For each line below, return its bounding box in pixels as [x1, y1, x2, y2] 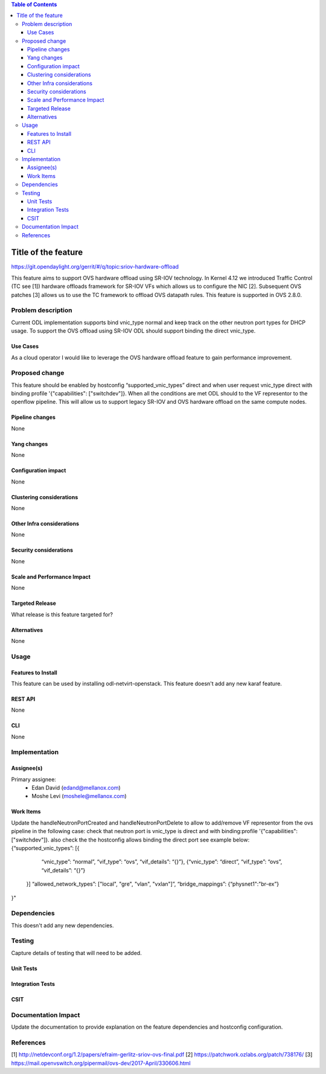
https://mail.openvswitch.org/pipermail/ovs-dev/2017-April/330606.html [11, 1060, 191, 1067]
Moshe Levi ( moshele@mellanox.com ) [31, 793, 127, 800]
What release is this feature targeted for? [11, 610, 113, 618]
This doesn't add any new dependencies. [11, 921, 114, 929]
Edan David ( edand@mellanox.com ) [31, 784, 121, 791]
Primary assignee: [11, 776, 57, 783]
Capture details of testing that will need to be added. [11, 949, 142, 956]
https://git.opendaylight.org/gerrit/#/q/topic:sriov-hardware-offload [11, 263, 179, 270]
